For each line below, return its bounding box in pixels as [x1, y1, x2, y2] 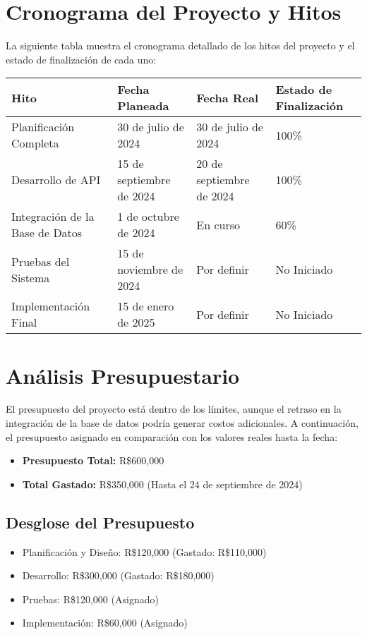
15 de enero [117, 298, 174, 315]
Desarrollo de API [11, 171, 101, 188]
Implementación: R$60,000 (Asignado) [22, 615, 188, 630]
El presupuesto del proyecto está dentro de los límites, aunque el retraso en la [6, 401, 342, 416]
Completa [11, 135, 59, 152]
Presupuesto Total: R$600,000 [22, 453, 164, 468]
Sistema [11, 269, 50, 286]
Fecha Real [196, 89, 259, 106]
